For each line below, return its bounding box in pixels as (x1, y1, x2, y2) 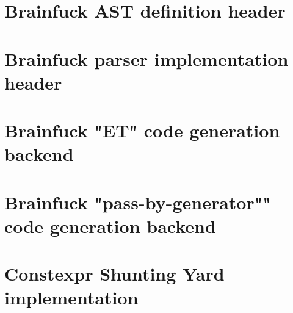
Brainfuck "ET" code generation (4, 118, 280, 143)
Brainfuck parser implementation (4, 46, 289, 71)
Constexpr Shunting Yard (4, 261, 225, 286)
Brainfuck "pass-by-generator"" (4, 189, 271, 214)
